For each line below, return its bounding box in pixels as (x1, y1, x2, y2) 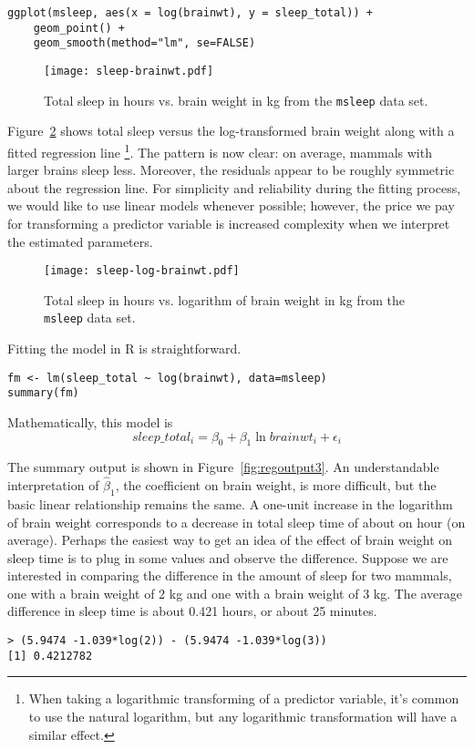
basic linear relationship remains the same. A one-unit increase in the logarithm (7, 494, 453, 513)
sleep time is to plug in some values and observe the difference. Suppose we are (7, 548, 448, 567)
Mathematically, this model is (7, 412, 173, 431)
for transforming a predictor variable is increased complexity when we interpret (7, 213, 450, 232)
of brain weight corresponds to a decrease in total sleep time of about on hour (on (7, 512, 466, 531)
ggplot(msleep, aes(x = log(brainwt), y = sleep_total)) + (7, 6, 373, 19)
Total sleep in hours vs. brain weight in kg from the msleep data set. (44, 90, 428, 109)
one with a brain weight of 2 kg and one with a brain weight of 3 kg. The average (7, 583, 463, 602)
